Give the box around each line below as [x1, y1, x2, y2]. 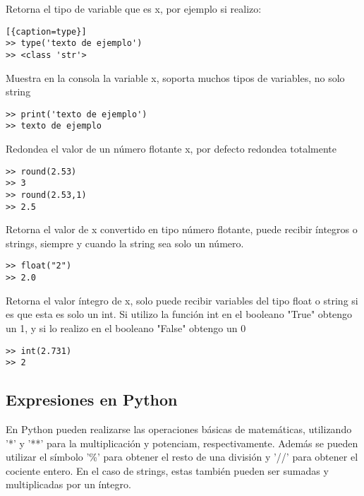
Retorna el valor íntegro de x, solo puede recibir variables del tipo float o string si [6, 293, 358, 307]
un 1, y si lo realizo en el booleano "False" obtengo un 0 [6, 320, 246, 335]
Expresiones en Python [6, 389, 178, 411]
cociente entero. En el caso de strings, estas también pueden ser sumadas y [6, 463, 329, 478]
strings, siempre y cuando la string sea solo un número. [6, 235, 244, 250]
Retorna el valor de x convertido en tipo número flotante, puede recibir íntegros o [6, 222, 358, 237]
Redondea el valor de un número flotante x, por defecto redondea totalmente [6, 141, 336, 156]
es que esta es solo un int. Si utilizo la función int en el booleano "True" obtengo [6, 307, 353, 321]
